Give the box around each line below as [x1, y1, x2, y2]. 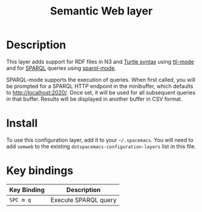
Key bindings [6, 164, 74, 178]
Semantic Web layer [50, 4, 153, 18]
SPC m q [9, 196, 31, 203]
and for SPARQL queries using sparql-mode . [6, 64, 116, 72]
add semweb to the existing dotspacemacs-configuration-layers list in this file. [6, 143, 196, 150]
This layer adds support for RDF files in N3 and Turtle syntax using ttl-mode [6, 58, 194, 65]
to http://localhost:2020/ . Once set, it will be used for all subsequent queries [6, 89, 196, 96]
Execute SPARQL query [50, 196, 117, 204]
